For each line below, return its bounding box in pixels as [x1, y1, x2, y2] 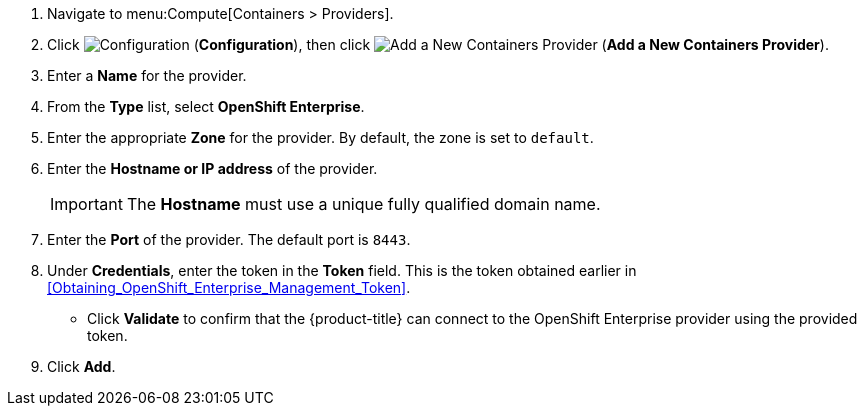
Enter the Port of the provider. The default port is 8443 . [47, 231, 411, 248]
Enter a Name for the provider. [47, 67, 247, 84]
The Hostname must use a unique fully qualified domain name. [126, 194, 601, 214]
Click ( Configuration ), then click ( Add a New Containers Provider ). [47, 36, 829, 53]
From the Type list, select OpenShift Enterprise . [47, 98, 365, 115]
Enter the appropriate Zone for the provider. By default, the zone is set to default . [47, 129, 594, 146]
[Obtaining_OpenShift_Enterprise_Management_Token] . [47, 279, 411, 296]
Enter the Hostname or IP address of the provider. [47, 160, 378, 177]
